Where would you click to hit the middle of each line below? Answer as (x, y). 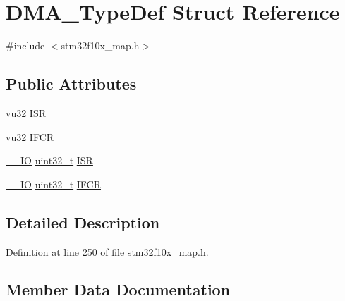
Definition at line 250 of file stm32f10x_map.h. (107, 251)
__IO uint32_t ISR (49, 160)
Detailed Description (83, 222)
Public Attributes (71, 84)
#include (25, 45)
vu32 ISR (26, 112)
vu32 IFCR (30, 136)
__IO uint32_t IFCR (53, 184)
